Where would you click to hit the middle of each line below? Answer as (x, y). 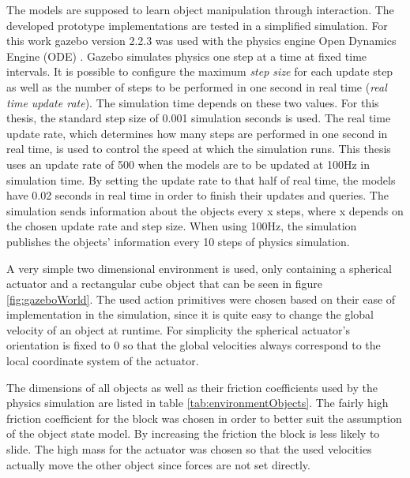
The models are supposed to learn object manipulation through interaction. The (200, 9)
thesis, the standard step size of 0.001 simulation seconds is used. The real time (199, 118)
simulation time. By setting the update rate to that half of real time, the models (201, 179)
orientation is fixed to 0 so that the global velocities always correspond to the (194, 345)
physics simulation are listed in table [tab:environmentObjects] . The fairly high (197, 403)
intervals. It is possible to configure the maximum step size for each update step (200, 71)
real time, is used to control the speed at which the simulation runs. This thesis (199, 149)
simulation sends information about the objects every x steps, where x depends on (205, 210)
